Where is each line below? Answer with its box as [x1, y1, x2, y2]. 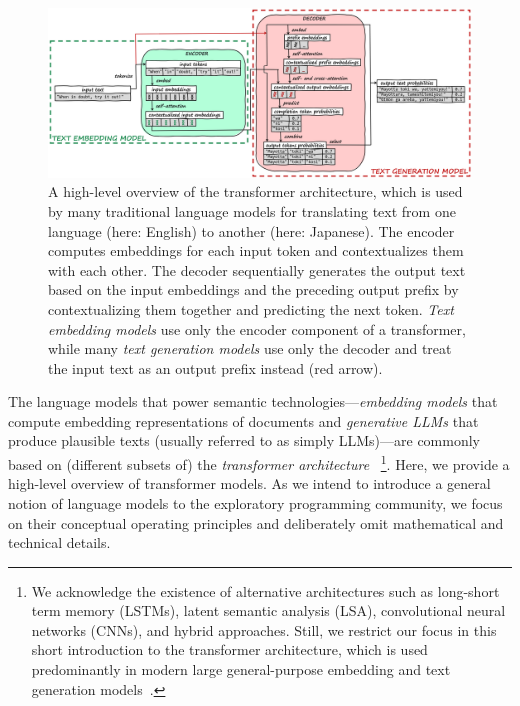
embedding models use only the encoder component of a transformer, [48, 318, 466, 339]
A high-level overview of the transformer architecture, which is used [48, 181, 463, 202]
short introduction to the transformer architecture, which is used [31, 639, 428, 660]
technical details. [8, 532, 111, 553]
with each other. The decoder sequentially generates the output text [48, 259, 466, 280]
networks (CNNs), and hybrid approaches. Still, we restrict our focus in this [31, 619, 497, 640]
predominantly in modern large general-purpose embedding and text [31, 659, 451, 680]
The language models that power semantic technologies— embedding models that [8, 391, 498, 412]
